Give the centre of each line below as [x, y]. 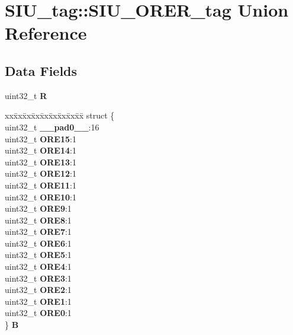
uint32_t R [26, 95]
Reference [46, 33]
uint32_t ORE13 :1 [41, 162]
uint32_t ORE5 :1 [38, 255]
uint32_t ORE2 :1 [38, 290]
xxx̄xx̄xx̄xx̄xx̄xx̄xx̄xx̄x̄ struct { [60, 115]
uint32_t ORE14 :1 [41, 150]
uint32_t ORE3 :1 [38, 278]
